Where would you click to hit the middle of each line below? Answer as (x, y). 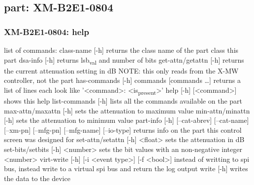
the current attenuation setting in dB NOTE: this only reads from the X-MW (121, 70)
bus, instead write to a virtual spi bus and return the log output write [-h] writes (126, 168)
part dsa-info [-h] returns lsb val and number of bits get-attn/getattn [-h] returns (124, 60)
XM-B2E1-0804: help (47, 31)
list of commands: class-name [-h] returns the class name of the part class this (121, 50)
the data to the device (37, 178)
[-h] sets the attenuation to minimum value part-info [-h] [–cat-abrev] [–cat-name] (127, 120)
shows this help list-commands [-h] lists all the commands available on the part (123, 101)
